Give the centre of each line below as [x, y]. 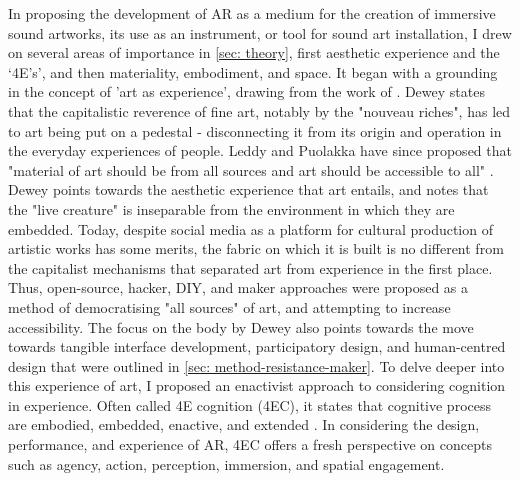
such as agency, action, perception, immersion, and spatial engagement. [226, 463]
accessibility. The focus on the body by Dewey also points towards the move [241, 326]
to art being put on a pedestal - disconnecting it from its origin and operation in [255, 130]
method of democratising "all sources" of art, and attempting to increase [229, 306]
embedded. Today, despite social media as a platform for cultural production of [250, 228]
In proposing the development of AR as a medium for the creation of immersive [252, 13]
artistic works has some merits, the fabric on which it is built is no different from [256, 248]
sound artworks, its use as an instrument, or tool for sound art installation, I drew [260, 32]
